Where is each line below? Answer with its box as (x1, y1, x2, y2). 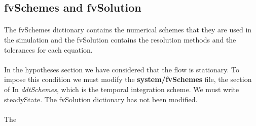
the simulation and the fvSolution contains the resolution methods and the (4, 34, 236, 45)
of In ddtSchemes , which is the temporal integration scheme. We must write (4, 83, 239, 94)
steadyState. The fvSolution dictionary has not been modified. (4, 94, 198, 104)
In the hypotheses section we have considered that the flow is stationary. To (4, 64, 240, 74)
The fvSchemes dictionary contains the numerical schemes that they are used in (4, 24, 252, 35)
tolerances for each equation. (4, 44, 93, 55)
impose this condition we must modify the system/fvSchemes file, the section (4, 74, 252, 85)
